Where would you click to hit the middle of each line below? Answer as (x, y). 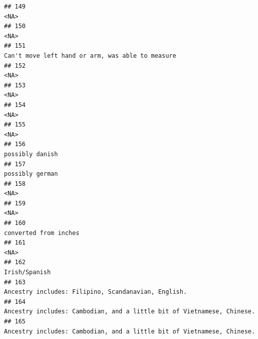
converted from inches (42, 233)
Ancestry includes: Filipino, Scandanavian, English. (96, 292)
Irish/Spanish (28, 272)
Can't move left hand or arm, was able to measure (90, 55)
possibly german (31, 174)
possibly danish (31, 154)
